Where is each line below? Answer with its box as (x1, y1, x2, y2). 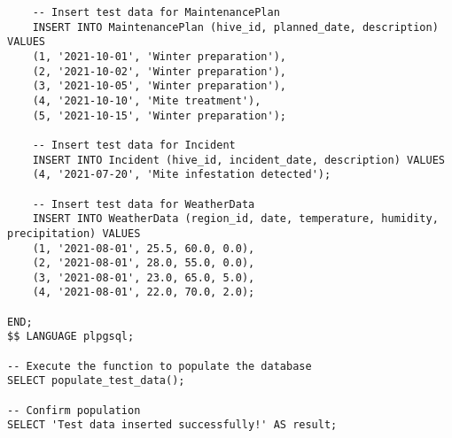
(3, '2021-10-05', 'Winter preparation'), (32, 80, 286, 93)
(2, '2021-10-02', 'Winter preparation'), (32, 65, 286, 78)
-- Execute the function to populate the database (7, 359, 312, 373)
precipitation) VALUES (7, 227, 141, 240)
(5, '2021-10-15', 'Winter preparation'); (32, 109, 286, 122)
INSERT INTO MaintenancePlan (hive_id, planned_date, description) (32, 20, 439, 34)
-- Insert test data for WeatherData (32, 197, 255, 211)
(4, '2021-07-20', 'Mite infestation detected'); (32, 168, 331, 181)
